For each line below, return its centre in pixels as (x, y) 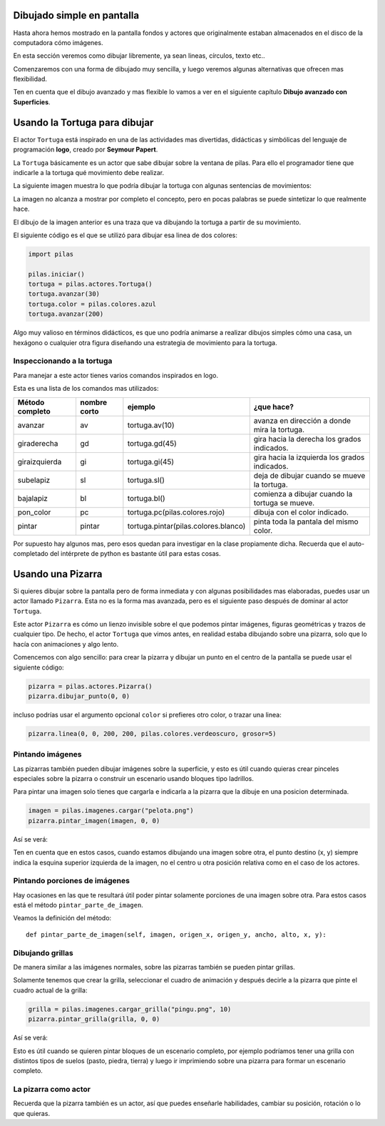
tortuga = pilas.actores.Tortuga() (90, 284)
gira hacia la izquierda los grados (309, 457)
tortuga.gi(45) (151, 462)
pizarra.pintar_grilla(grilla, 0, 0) (94, 1019)
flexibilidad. (30, 79)
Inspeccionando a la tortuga (63, 361)
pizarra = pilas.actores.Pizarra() (90, 686)
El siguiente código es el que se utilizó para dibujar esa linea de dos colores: (125, 235)
